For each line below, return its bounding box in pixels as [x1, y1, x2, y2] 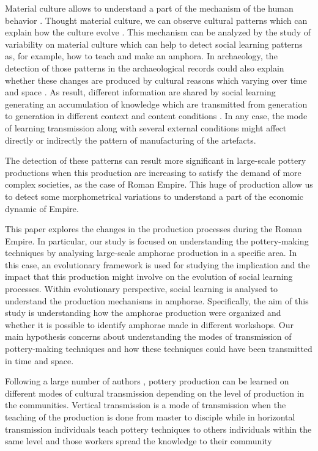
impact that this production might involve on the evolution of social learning [5, 270, 293, 283]
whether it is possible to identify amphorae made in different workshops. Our [5, 318, 294, 331]
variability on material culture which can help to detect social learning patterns [5, 37, 303, 50]
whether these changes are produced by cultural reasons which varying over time [5, 73, 307, 86]
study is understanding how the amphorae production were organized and [5, 306, 281, 319]
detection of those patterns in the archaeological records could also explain [5, 61, 284, 74]
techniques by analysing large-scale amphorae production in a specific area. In [5, 246, 297, 259]
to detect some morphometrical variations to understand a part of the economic [5, 189, 304, 202]
